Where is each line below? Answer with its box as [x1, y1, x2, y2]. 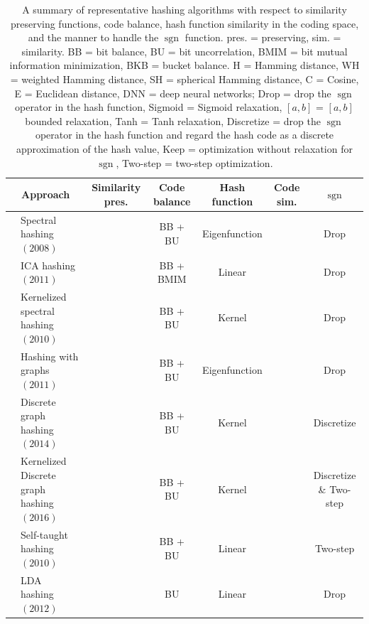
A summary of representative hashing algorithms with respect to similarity [22, 2, 347, 16]
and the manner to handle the [28, 30, 159, 45]
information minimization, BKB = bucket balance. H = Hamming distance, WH [9, 58, 360, 72]
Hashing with [21, 348, 79, 363]
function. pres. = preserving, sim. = [184, 30, 341, 45]
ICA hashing [21, 257, 76, 272]
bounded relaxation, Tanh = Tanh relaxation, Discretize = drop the [25, 113, 321, 128]
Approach [21, 186, 70, 201]
